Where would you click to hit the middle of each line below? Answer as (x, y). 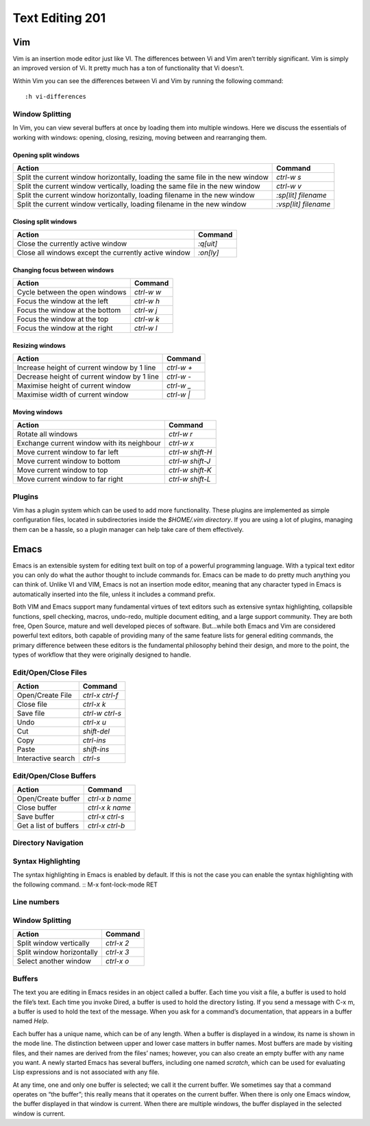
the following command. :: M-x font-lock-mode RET (85, 884)
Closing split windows (45, 221)
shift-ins (96, 749)
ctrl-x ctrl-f (101, 695)
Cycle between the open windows (72, 292)
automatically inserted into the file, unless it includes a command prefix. (114, 594)
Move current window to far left (68, 452)
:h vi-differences (56, 97)
